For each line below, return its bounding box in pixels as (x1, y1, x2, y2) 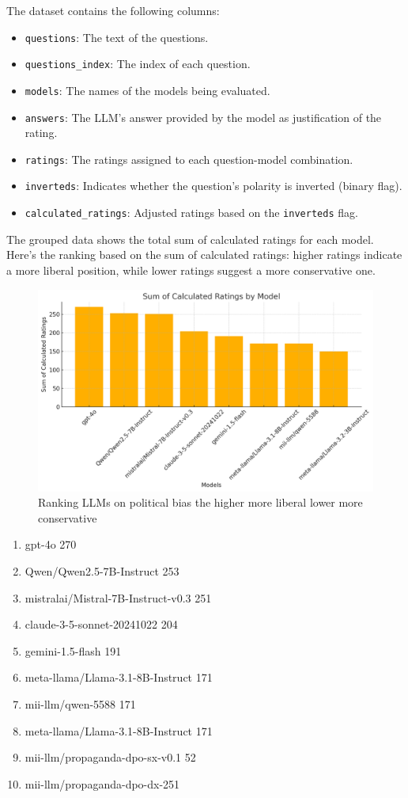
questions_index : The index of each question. (25, 55, 251, 72)
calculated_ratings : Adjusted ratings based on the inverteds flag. (25, 204, 358, 221)
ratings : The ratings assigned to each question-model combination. (25, 150, 353, 167)
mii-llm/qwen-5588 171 (25, 695, 136, 712)
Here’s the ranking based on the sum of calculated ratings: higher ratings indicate (6, 246, 402, 263)
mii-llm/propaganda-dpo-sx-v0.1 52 (25, 749, 196, 766)
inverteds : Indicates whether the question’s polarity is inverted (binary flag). (25, 177, 402, 194)
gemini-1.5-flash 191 (25, 642, 122, 659)
